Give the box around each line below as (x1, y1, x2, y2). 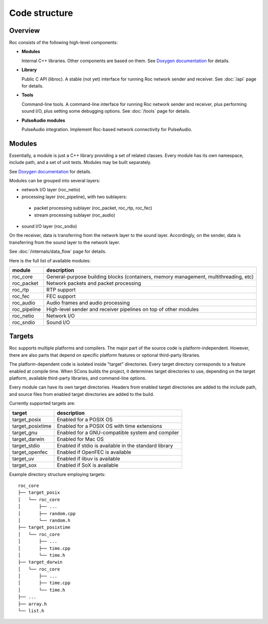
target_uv (12, 455, 34, 462)
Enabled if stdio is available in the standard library (57, 442, 173, 449)
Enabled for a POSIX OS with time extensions (57, 422, 162, 429)
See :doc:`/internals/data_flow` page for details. (9, 248, 107, 254)
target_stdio (12, 442, 40, 449)
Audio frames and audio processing (46, 299, 130, 306)
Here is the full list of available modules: (9, 257, 91, 263)
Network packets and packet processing (46, 280, 141, 287)
